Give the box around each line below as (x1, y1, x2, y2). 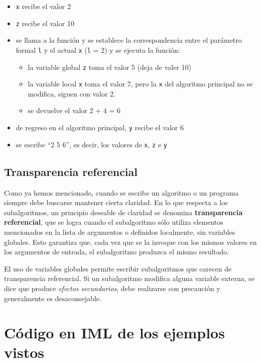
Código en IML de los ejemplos (4, 322, 225, 343)
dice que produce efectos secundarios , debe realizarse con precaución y (4, 283, 220, 293)
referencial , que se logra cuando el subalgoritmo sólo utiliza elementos (4, 217, 223, 227)
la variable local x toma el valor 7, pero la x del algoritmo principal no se (28, 78, 253, 89)
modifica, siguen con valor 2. (28, 88, 115, 99)
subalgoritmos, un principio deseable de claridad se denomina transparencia (4, 207, 243, 217)
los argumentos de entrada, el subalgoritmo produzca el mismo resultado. (4, 246, 229, 257)
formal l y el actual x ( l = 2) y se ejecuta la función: (16, 44, 180, 55)
